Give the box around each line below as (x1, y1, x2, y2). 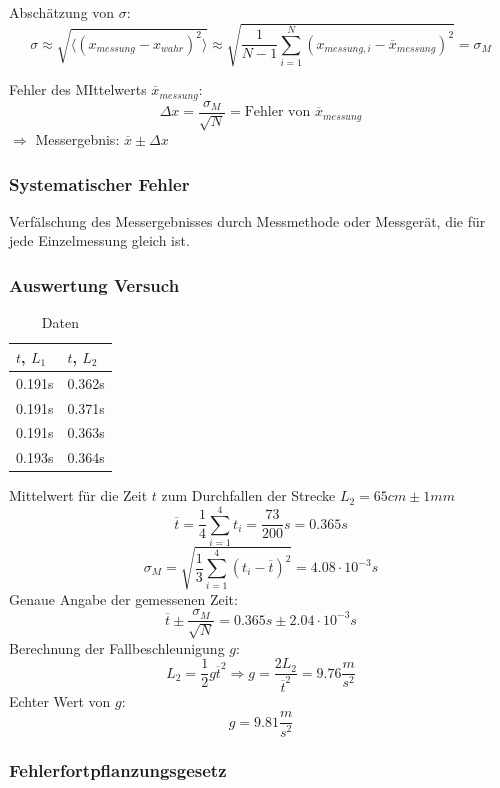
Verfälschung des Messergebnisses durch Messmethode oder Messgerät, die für (9, 210, 486, 231)
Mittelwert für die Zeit (9, 485, 148, 506)
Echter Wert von (9, 690, 111, 711)
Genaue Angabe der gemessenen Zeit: (9, 588, 238, 609)
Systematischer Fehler (9, 171, 190, 196)
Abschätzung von (9, 2, 115, 22)
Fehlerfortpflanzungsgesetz (9, 758, 227, 783)
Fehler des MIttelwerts (9, 79, 147, 100)
